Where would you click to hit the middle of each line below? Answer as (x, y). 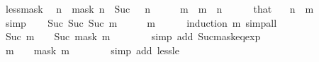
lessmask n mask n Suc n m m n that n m (159, 8)
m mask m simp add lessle (92, 50)
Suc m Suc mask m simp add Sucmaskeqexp (133, 36)
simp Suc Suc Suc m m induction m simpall (141, 22)
